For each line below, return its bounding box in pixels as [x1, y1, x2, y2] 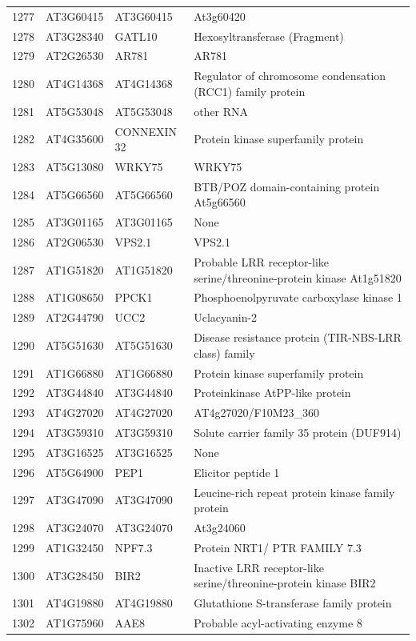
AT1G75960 [46, 615, 104, 631]
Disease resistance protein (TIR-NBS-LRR [194, 329, 402, 346]
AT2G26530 [46, 47, 104, 64]
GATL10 [114, 27, 158, 44]
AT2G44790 [46, 309, 104, 326]
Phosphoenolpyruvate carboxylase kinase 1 [194, 289, 402, 306]
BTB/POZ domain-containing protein [194, 178, 380, 194]
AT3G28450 [46, 567, 104, 583]
